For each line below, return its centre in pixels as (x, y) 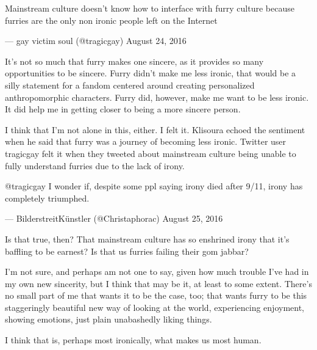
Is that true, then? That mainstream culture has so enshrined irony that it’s (147, 239)
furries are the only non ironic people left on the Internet (111, 20)
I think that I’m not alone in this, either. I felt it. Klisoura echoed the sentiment (155, 129)
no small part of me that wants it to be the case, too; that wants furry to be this (156, 295)
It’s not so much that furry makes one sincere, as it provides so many (134, 61)
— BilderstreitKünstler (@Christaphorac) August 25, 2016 (114, 218)
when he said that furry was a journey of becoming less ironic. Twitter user (146, 141)
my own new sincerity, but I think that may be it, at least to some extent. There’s (158, 283)
